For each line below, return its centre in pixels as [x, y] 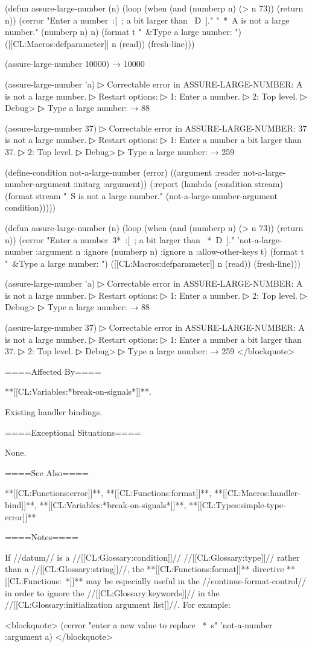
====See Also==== [47, 472]
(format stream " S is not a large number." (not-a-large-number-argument [141, 195]
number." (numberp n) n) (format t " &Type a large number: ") [123, 32]
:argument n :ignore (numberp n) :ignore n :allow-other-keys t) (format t [170, 251]
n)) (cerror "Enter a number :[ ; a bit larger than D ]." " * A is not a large [147, 20]
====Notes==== [42, 537]
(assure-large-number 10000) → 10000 [75, 64]
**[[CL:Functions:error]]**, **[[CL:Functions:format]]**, [108, 493]
